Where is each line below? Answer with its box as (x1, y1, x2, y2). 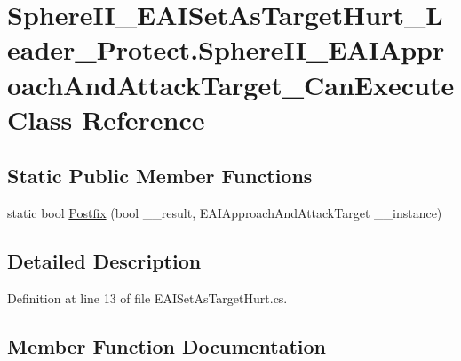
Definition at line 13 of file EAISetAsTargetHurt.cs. (7, 288, 288, 307)
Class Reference (7, 100, 205, 137)
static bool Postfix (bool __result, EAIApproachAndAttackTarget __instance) (7, 204, 442, 222)
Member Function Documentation (7, 332, 327, 359)
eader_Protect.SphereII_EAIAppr (7, 31, 445, 68)
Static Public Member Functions (7, 162, 313, 189)
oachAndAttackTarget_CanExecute (7, 66, 455, 102)
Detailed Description (7, 247, 202, 275)
